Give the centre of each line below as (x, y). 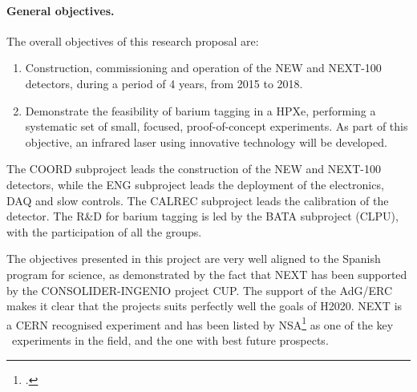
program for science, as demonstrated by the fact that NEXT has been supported (207, 274)
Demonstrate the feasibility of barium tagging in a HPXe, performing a (200, 110)
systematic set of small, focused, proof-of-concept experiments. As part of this (217, 126)
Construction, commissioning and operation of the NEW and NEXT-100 (203, 68)
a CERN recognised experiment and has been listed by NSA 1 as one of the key (200, 323)
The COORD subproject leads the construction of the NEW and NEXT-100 (194, 169)
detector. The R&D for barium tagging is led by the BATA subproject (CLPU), (202, 216)
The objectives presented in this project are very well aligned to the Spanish (194, 259)
